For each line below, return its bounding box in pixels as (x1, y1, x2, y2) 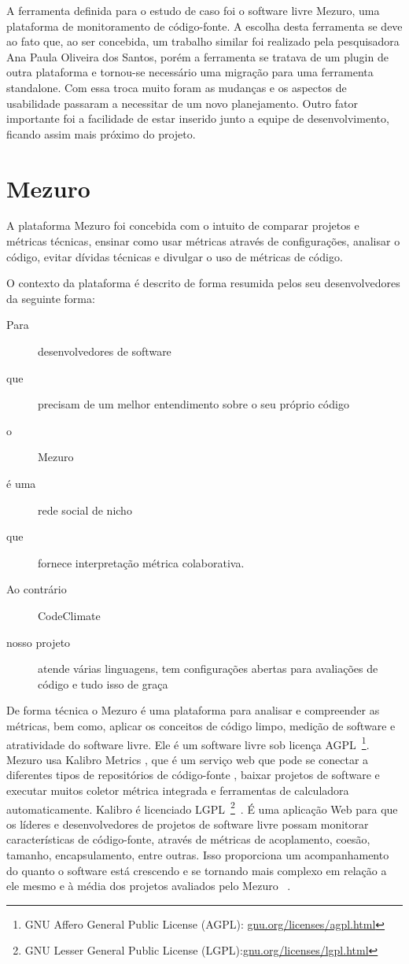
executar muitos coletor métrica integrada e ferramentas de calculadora (6, 781, 349, 798)
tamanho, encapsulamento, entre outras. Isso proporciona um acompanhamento (6, 847, 389, 862)
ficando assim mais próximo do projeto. (6, 125, 196, 142)
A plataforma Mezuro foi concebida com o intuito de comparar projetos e (6, 217, 359, 234)
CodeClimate (38, 607, 101, 623)
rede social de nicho (38, 501, 132, 518)
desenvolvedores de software (38, 343, 171, 360)
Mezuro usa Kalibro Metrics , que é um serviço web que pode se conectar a (6, 751, 369, 767)
